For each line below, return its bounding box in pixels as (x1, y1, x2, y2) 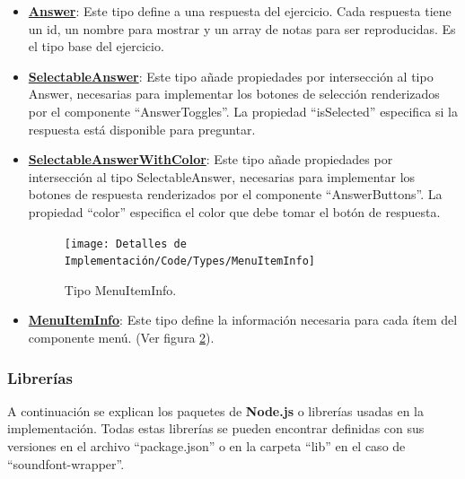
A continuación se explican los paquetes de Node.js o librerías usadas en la (7, 401, 424, 420)
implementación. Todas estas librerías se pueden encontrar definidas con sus (7, 419, 425, 438)
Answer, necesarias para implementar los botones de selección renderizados (28, 84, 440, 103)
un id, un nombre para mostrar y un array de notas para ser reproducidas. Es (28, 19, 456, 38)
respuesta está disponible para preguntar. (28, 119, 256, 138)
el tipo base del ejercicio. (28, 37, 164, 56)
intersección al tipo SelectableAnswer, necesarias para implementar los (28, 167, 416, 186)
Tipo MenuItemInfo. (64, 280, 177, 299)
